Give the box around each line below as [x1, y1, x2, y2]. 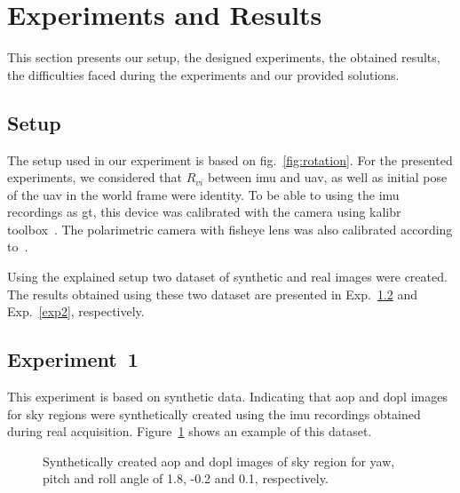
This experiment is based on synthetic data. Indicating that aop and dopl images [7, 387, 448, 406]
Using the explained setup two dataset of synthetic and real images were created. [7, 267, 448, 286]
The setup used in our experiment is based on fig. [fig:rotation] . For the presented [7, 150, 453, 169]
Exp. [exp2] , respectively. [7, 302, 145, 321]
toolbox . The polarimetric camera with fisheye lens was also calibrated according [7, 219, 453, 238]
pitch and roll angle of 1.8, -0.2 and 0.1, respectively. [43, 469, 329, 488]
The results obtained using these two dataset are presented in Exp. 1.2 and [7, 284, 418, 303]
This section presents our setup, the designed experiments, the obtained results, [7, 48, 440, 67]
